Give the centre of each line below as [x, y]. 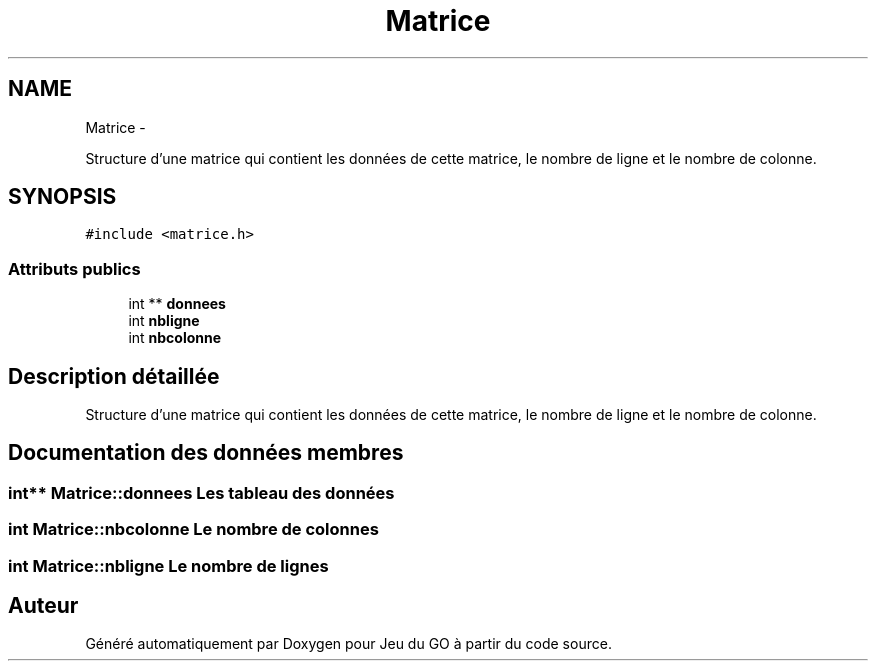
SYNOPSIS [62, 197]
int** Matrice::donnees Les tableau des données [201, 492]
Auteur [43, 606]
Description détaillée [114, 376]
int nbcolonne [175, 338]
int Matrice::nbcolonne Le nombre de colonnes [193, 529]
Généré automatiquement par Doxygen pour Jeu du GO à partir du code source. [348, 644]
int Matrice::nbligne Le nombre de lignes [168, 565]
